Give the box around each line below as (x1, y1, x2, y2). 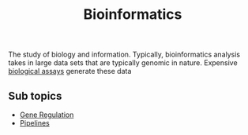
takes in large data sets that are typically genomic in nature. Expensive (8, 58, 239, 67)
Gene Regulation (19, 110, 74, 119)
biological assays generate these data (8, 67, 132, 76)
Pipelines (19, 119, 50, 127)
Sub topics (8, 89, 62, 103)
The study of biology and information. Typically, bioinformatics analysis (8, 49, 241, 60)
